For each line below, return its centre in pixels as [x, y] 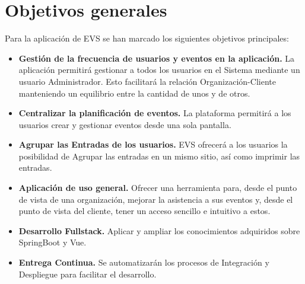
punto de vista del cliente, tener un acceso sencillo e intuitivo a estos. [144, 211]
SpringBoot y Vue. [53, 242]
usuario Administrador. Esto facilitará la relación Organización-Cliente [147, 81]
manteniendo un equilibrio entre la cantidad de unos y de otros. [134, 93]
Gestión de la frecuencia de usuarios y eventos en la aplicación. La [157, 58]
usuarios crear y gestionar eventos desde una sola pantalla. [125, 124]
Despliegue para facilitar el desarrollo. [88, 274]
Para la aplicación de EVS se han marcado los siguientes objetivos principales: [147, 38]
